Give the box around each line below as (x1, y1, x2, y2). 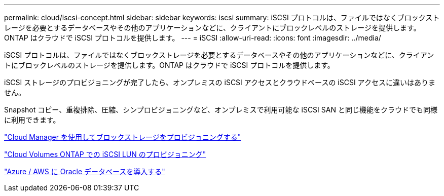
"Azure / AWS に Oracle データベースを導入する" (4, 167, 165, 176)
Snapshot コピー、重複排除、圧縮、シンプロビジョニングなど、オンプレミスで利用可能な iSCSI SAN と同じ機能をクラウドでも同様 (4, 105, 437, 114)
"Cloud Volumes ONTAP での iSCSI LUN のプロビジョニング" (4, 150, 206, 159)
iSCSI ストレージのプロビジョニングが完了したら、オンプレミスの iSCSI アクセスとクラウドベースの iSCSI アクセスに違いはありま (4, 78, 435, 87)
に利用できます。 (4, 115, 60, 124)
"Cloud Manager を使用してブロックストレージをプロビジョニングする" (4, 133, 241, 141)
